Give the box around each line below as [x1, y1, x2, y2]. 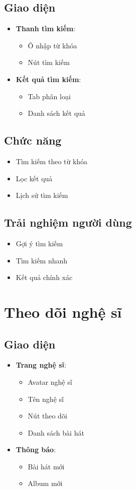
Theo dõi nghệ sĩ [4, 301, 122, 322]
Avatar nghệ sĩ [28, 376, 72, 387]
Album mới [28, 478, 63, 488]
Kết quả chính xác [16, 272, 73, 283]
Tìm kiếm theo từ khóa [16, 156, 88, 166]
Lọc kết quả [16, 173, 53, 183]
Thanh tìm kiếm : [16, 23, 76, 34]
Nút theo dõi [28, 410, 67, 421]
